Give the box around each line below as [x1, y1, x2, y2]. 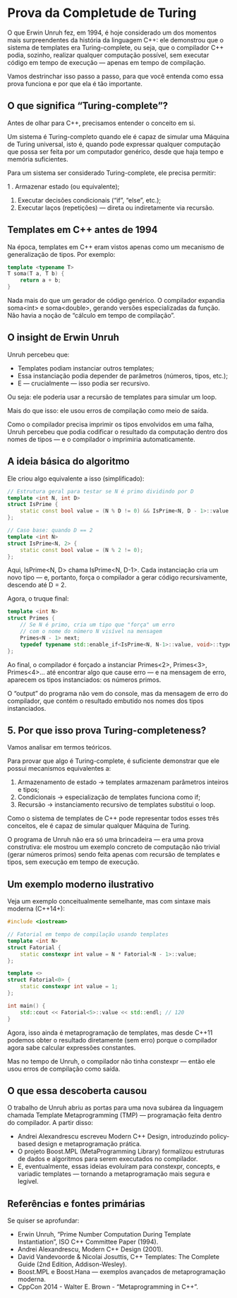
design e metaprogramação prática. [37, 1140, 142, 1148]
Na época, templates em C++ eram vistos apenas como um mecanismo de [7, 242, 224, 251]
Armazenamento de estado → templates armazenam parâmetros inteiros [17, 778, 229, 786]
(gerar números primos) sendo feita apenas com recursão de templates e [7, 851, 221, 859]
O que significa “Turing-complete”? [7, 100, 169, 112]
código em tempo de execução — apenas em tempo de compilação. [7, 58, 206, 66]
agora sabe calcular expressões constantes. [7, 1043, 136, 1052]
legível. [17, 1177, 39, 1186]
